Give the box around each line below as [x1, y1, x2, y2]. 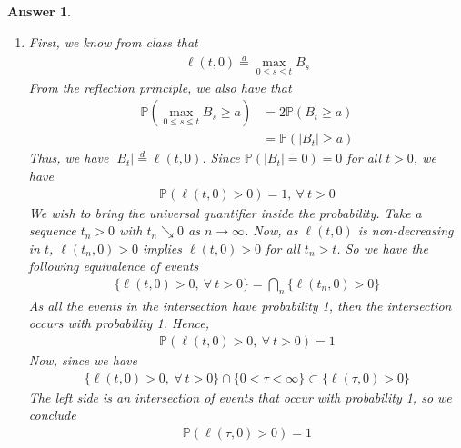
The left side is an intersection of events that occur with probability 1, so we [28, 387, 452, 406]
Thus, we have [28, 148, 109, 167]
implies [143, 238, 183, 257]
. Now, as [245, 221, 298, 240]
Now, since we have [28, 350, 137, 369]
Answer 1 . [7, 2, 71, 20]
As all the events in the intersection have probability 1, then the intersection [28, 295, 452, 314]
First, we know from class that [28, 32, 198, 51]
